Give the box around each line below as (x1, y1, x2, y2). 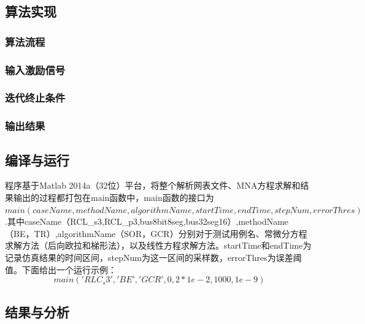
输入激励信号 (5, 62, 66, 77)
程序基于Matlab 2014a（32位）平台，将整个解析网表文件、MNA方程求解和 (5, 179, 301, 192)
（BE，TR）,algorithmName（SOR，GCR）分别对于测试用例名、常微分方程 (5, 227, 307, 239)
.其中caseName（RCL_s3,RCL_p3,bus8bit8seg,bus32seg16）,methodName (5, 215, 289, 228)
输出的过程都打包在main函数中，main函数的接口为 (13, 190, 214, 203)
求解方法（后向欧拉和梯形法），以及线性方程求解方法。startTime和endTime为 (5, 239, 312, 252)
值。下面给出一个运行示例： (5, 263, 117, 276)
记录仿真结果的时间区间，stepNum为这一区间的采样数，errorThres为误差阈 (5, 251, 302, 263)
